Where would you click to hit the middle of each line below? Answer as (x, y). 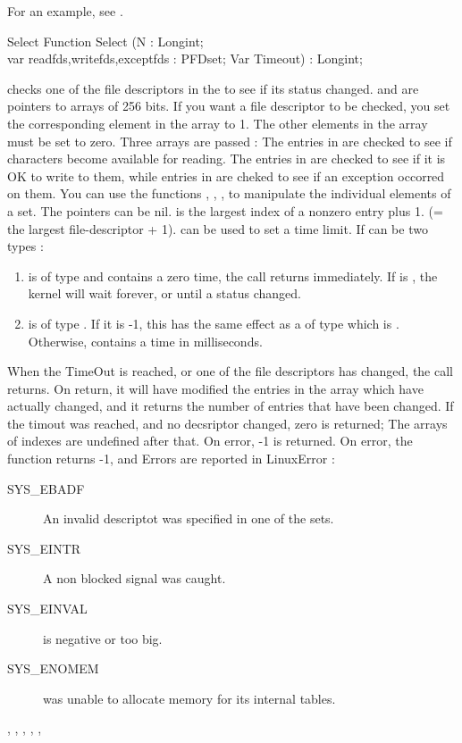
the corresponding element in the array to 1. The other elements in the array (218, 123)
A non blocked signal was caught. (134, 578)
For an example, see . (65, 11)
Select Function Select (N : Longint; (105, 41)
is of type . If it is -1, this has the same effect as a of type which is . (214, 323)
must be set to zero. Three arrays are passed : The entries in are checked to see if (230, 141)
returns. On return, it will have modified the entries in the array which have (215, 388)
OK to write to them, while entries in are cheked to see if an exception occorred (226, 175)
